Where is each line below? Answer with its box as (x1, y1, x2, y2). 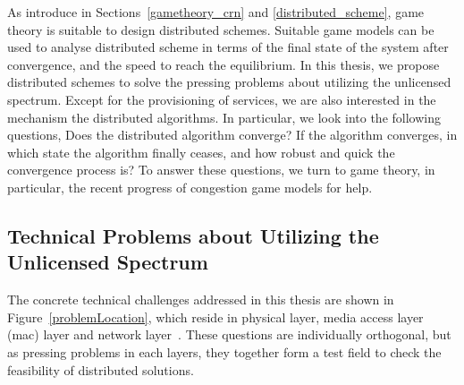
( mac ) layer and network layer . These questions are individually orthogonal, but (7, 325, 451, 344)
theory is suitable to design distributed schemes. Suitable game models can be (7, 20, 434, 38)
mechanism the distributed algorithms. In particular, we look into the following (7, 107, 441, 126)
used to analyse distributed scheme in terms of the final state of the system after (7, 38, 449, 56)
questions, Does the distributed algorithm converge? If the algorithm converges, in (7, 125, 458, 144)
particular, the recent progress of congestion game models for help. (7, 177, 373, 196)
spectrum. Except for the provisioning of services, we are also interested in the (7, 90, 436, 108)
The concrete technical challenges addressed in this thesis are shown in (7, 290, 394, 309)
